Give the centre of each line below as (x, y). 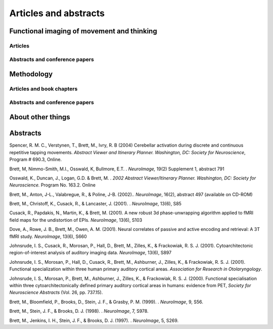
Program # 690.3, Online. (36, 160)
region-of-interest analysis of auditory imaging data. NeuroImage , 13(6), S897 (90, 253)
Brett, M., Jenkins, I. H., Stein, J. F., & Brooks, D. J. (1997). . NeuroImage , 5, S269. (94, 320)
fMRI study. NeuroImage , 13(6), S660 (48, 236)
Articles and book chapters (43, 89)
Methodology (31, 74)
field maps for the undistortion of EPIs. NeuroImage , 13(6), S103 (76, 220)
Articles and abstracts (57, 13)
